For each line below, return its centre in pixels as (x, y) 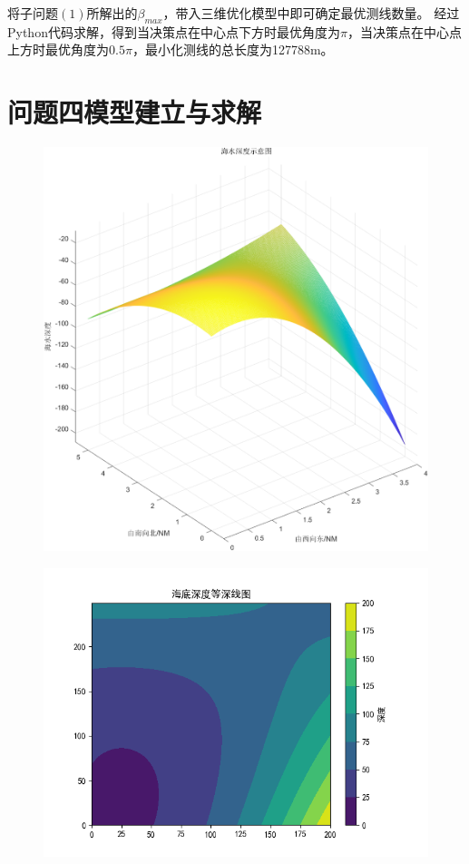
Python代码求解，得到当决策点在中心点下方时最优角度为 (174, 31)
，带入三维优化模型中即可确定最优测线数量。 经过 (311, 13)
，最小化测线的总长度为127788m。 (233, 49)
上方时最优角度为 (58, 49)
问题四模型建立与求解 (135, 112)
